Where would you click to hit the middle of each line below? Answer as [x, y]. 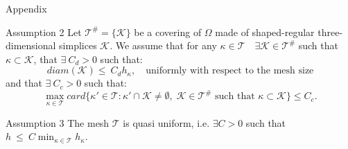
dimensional [31, 45]
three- [330, 32]
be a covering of [168, 32]
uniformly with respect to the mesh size [230, 71]
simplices [78, 45]
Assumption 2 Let [44, 32]
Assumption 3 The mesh [58, 122]
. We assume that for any [163, 45]
